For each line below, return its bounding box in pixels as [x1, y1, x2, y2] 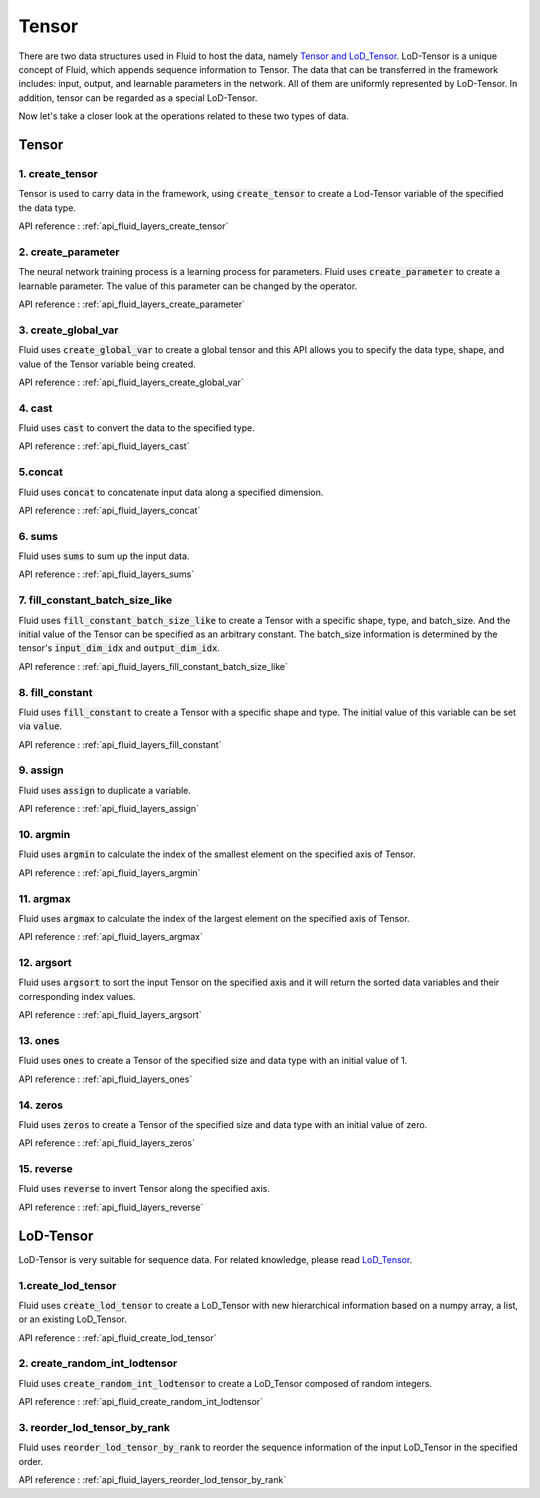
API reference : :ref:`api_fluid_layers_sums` [18, 568, 195, 580]
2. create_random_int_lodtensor [18, 1356, 178, 1370]
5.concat [18, 465, 64, 479]
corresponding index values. [18, 990, 137, 1002]
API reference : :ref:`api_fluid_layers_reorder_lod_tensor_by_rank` [18, 1474, 287, 1486]
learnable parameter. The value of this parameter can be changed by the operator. [18, 280, 358, 292]
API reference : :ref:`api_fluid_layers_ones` [18, 1073, 193, 1085]
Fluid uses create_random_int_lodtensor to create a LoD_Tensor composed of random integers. [18, 1377, 433, 1389]
